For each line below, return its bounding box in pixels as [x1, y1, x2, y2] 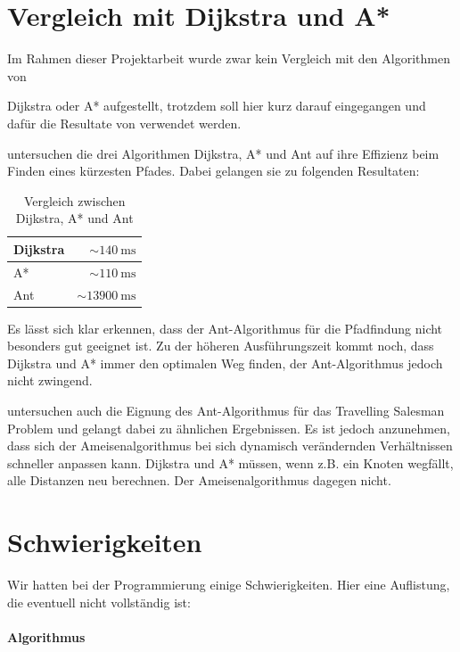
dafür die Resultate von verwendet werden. [7, 113, 242, 132]
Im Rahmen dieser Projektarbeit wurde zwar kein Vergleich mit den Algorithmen [7, 49, 450, 68]
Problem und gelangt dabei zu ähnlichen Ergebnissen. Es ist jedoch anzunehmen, [7, 418, 450, 437]
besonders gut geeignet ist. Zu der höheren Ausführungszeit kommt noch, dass [7, 336, 434, 355]
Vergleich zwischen [23, 191, 126, 210]
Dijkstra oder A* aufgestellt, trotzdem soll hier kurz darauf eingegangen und [7, 96, 426, 115]
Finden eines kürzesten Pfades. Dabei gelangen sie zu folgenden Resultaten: [7, 161, 420, 180]
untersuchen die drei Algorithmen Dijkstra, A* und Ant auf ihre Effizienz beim [7, 144, 439, 162]
